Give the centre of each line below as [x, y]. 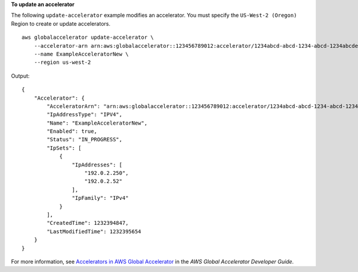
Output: [20, 76]
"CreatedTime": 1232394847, [88, 223]
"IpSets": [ [64, 148]
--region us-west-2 [62, 62]
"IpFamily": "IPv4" [100, 198]
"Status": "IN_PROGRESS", [84, 140]
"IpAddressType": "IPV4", [84, 115]
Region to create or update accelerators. [61, 23]
